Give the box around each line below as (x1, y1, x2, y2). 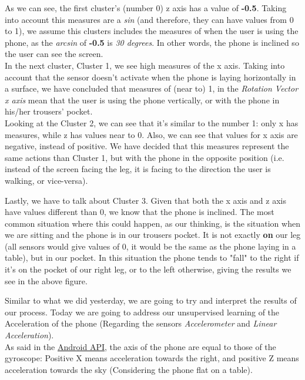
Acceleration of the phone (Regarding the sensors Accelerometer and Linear (5, 317, 277, 329)
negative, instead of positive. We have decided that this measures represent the (5, 140, 289, 152)
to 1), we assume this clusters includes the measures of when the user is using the (5, 25, 299, 37)
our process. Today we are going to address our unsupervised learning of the (5, 305, 280, 318)
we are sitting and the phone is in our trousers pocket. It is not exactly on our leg (5, 228, 301, 241)
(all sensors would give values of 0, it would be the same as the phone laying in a (5, 240, 296, 252)
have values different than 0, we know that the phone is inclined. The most (5, 206, 274, 218)
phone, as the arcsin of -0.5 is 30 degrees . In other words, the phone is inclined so (5, 36, 299, 48)
